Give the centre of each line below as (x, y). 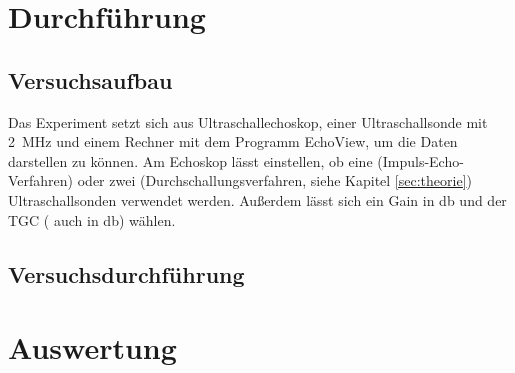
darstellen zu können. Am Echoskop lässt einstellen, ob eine (190, 160)
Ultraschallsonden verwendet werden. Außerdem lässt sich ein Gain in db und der (257, 199)
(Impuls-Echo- (420, 160)
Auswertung (92, 347)
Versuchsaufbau (90, 79)
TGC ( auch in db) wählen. (92, 219)
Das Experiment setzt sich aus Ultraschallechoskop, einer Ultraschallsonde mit (248, 121)
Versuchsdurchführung (126, 273)
